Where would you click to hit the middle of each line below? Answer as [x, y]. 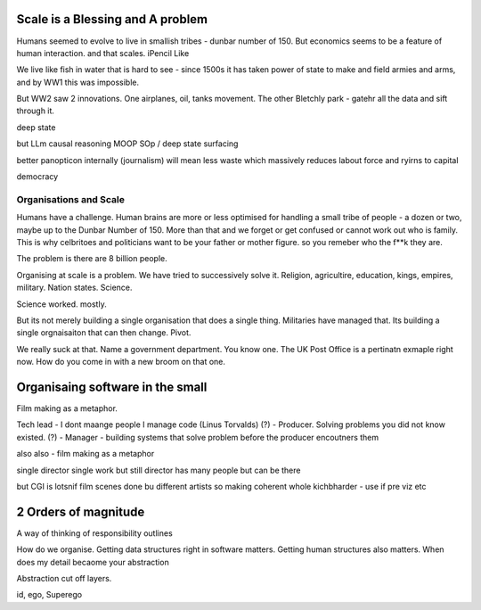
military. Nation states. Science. [74, 288]
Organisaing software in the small [112, 387]
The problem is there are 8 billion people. [92, 259]
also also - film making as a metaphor [86, 454]
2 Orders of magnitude [81, 511]
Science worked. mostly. [61, 304]
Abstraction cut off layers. [64, 579]
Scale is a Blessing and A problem [112, 19]
